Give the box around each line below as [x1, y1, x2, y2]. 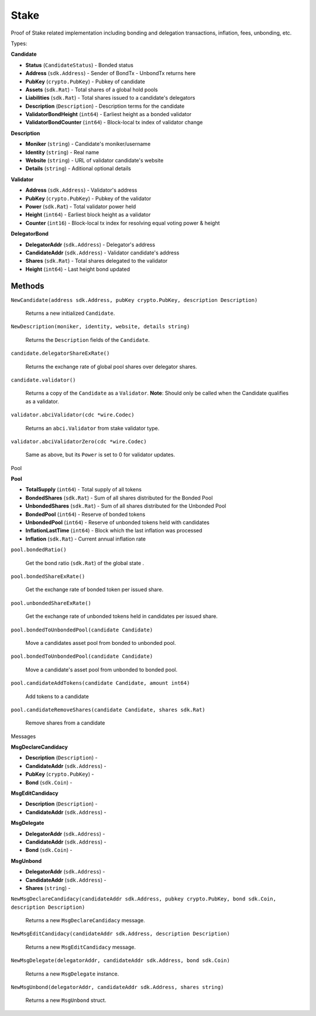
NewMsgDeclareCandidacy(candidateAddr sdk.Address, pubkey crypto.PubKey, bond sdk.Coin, [11, 896, 276, 902]
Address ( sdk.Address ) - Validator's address [25, 186, 138, 193]
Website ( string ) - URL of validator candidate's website [25, 157, 164, 164]
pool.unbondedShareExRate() [11, 600, 92, 606]
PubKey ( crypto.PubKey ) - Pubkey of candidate [25, 78, 146, 85]
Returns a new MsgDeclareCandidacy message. [25, 917, 146, 924]
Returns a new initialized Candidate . [25, 310, 115, 317]
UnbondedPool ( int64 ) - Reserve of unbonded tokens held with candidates [25, 519, 210, 526]
